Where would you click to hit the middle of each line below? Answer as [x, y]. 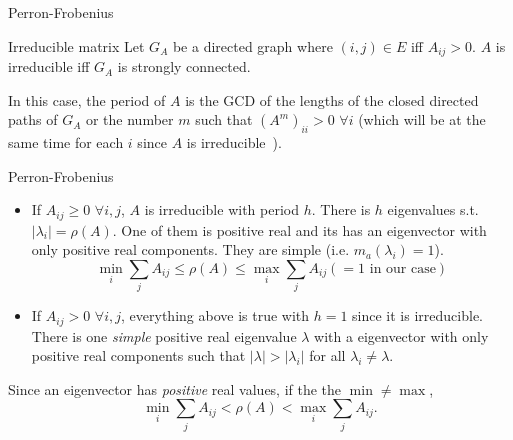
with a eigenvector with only [401, 335]
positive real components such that [138, 355]
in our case [402, 268]
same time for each [66, 142]
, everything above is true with [215, 315]
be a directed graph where [252, 45]
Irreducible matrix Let [76, 45]
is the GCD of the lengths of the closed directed [332, 99]
